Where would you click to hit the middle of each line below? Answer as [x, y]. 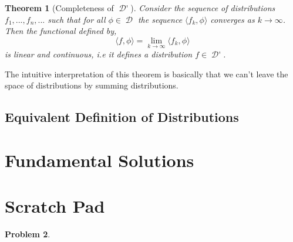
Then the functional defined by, [61, 31]
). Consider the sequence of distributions [203, 8]
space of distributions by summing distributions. [92, 85]
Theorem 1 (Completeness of [59, 8]
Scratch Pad [55, 206]
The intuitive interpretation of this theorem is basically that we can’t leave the [146, 74]
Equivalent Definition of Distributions [122, 117]
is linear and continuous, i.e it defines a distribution [99, 54]
